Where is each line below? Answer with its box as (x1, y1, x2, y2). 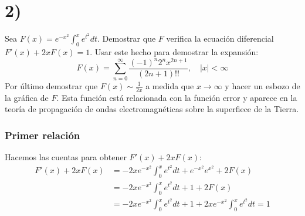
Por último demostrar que (5, 79, 98, 92)
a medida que (145, 79, 194, 92)
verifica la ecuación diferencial (166, 32, 274, 45)
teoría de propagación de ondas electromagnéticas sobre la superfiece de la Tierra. (5, 103, 299, 115)
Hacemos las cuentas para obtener (5, 151, 127, 163)
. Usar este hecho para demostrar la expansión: (90, 45, 259, 58)
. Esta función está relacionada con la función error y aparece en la (56, 91, 297, 103)
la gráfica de (5, 91, 49, 103)
